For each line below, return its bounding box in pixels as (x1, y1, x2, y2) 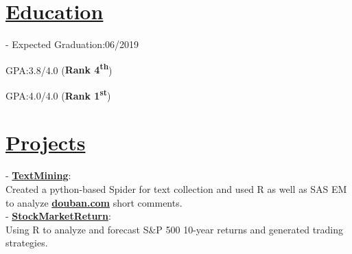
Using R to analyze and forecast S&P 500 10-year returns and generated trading (5, 222, 344, 236)
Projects (5, 128, 86, 157)
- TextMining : (5, 168, 71, 183)
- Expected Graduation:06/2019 (5, 37, 139, 51)
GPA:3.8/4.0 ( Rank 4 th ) (5, 60, 113, 77)
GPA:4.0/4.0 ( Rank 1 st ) (5, 86, 111, 102)
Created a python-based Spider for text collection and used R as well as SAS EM (5, 181, 347, 196)
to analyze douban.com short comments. (5, 195, 183, 209)
